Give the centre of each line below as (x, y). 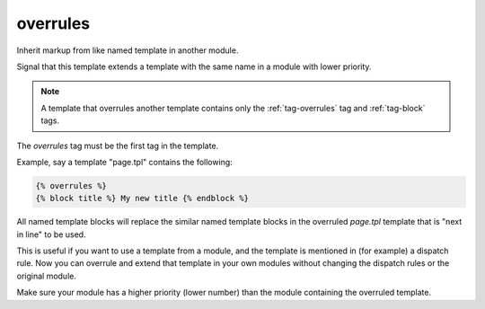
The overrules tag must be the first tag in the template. (118, 146)
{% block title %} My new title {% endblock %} (142, 199)
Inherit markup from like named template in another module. (128, 50)
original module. (46, 276)
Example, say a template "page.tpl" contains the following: (124, 162)
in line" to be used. (51, 234)
